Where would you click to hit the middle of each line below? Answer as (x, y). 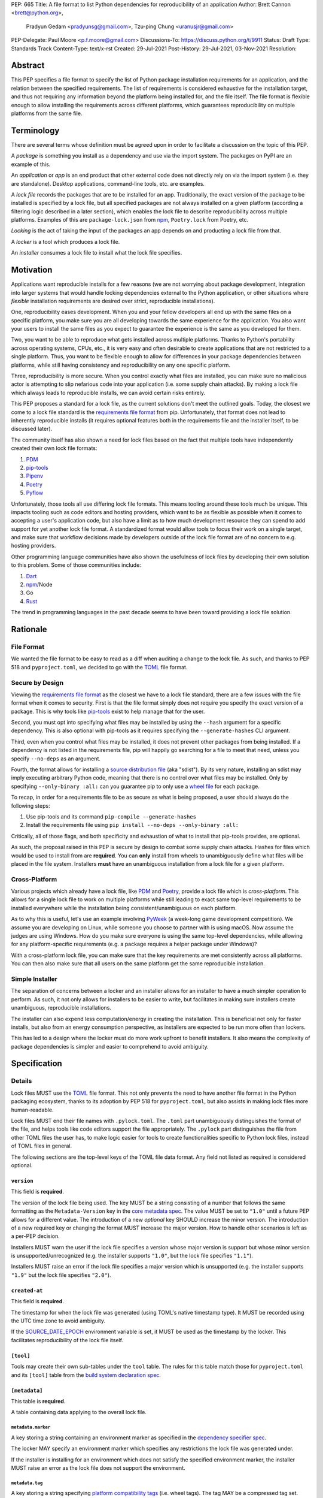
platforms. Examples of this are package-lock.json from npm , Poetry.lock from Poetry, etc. (130, 220)
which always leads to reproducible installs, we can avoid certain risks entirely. (108, 392)
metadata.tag (27, 1483)
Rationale (29, 629)
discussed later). (32, 429)
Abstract (28, 66)
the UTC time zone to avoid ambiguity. (58, 1321)
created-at (27, 1290)
